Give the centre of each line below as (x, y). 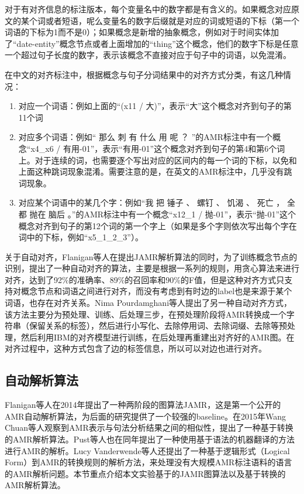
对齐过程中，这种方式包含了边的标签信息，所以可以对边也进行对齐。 (136, 348)
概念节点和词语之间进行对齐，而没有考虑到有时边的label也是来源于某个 (156, 291)
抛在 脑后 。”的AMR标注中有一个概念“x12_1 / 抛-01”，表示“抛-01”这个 (163, 214)
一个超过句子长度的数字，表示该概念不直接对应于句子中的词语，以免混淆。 (148, 55)
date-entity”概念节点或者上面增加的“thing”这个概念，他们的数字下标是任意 (158, 43)
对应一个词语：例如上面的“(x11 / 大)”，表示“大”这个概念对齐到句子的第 (155, 106)
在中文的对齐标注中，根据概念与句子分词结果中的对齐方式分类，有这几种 (144, 74)
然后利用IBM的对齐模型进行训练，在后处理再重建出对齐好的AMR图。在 (158, 337)
